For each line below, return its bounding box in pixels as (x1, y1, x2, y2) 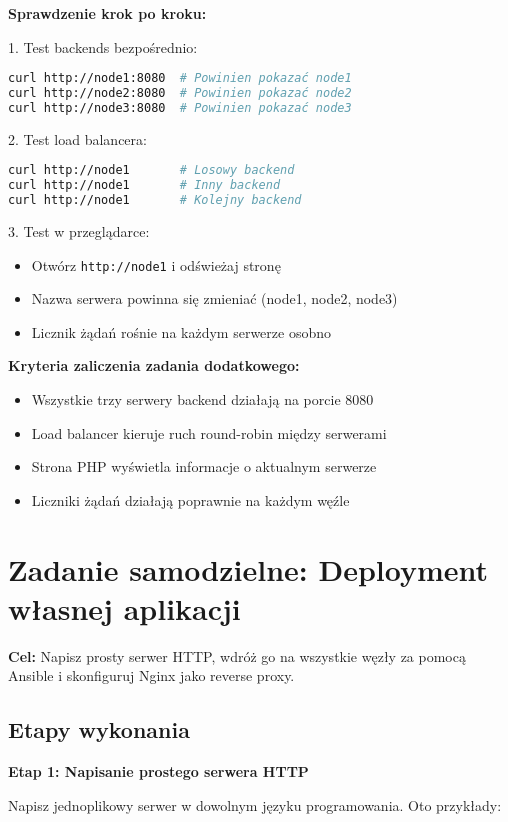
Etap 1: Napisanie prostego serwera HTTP (8, 761, 309, 782)
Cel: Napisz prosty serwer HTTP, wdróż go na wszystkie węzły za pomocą (8, 645, 466, 666)
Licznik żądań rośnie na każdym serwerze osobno (31, 321, 331, 342)
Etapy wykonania (8, 714, 190, 745)
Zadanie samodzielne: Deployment (8, 548, 489, 589)
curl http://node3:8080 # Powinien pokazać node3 (8, 100, 352, 115)
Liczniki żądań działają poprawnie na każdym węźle (31, 489, 350, 510)
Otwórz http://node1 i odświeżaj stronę (31, 254, 281, 275)
